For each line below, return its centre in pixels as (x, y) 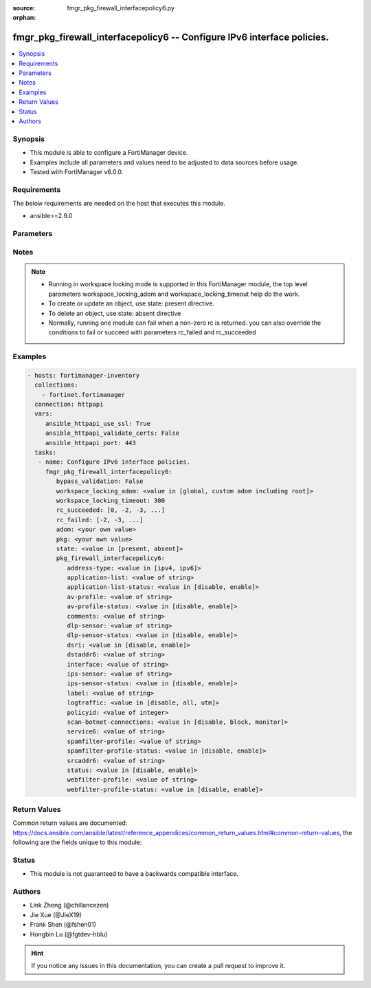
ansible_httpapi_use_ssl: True (98, 423)
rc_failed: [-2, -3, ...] (100, 520)
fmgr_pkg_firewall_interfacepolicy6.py (121, 8)
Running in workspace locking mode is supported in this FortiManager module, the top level (178, 284)
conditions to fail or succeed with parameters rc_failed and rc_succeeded (153, 332)
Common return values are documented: (70, 823)
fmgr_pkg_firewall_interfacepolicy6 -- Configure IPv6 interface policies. (171, 37)
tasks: (46, 453)
